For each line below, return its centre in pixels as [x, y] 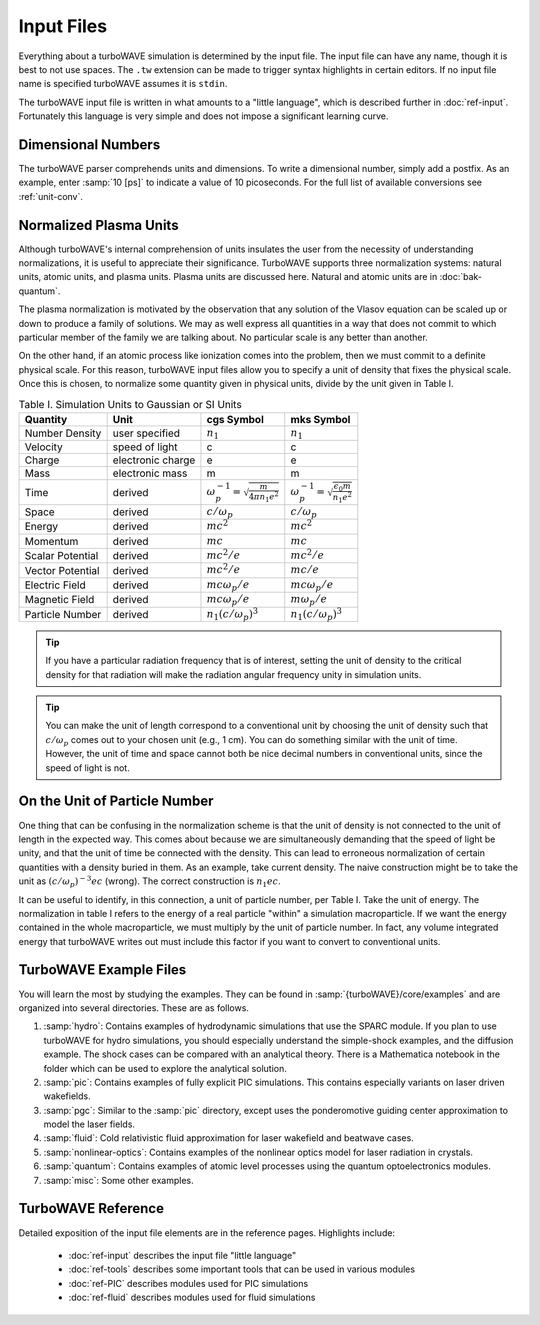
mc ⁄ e [305, 570]
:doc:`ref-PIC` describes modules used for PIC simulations [188, 1283]
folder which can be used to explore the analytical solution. [165, 1068]
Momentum [51, 541]
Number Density [63, 433]
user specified [146, 433]
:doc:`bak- [461, 277]
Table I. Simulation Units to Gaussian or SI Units [130, 404]
